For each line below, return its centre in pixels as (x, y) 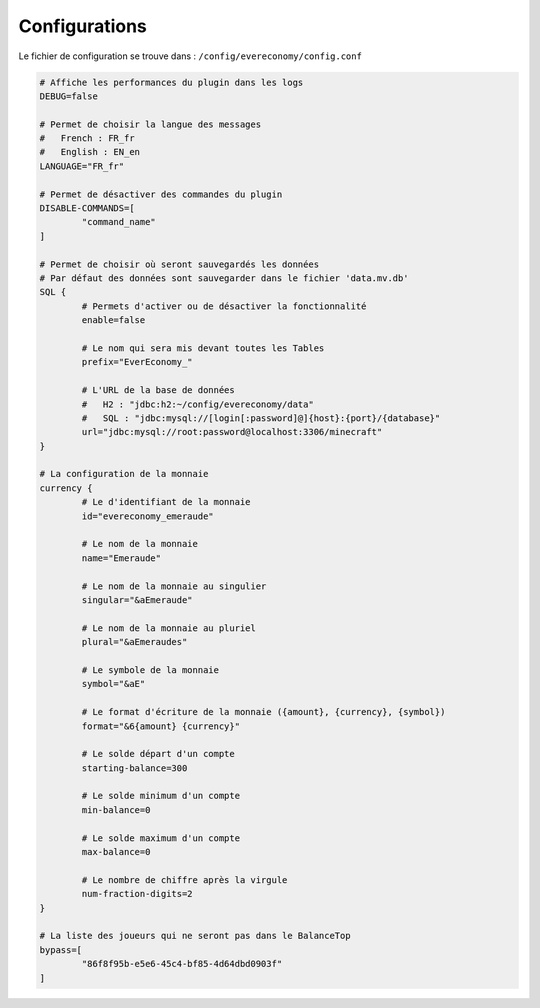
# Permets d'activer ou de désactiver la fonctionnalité (224, 306)
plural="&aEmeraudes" (134, 642)
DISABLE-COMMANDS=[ (87, 208)
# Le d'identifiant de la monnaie (166, 502)
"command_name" (119, 222)
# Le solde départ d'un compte (158, 754)
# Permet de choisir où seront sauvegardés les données (179, 264)
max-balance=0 (116, 852)
